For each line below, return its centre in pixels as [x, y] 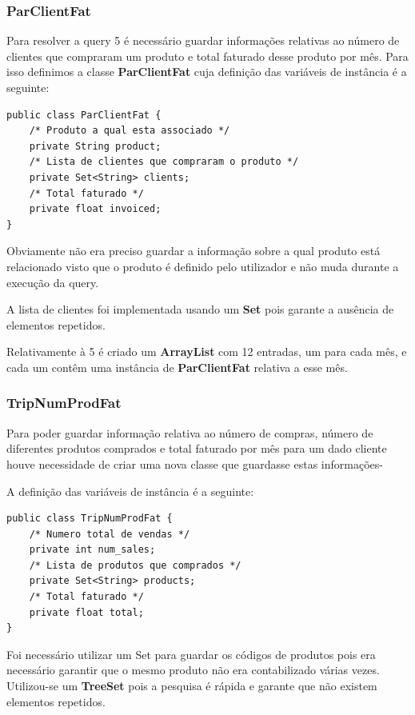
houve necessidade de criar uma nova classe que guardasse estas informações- [195, 463]
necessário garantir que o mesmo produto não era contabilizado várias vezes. [193, 670]
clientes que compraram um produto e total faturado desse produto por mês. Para [207, 56]
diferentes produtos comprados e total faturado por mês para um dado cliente [197, 448]
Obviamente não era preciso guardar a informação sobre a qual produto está [194, 251]
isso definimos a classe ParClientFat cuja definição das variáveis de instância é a [207, 72]
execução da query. [53, 282]
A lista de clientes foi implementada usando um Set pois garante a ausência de [200, 309]
